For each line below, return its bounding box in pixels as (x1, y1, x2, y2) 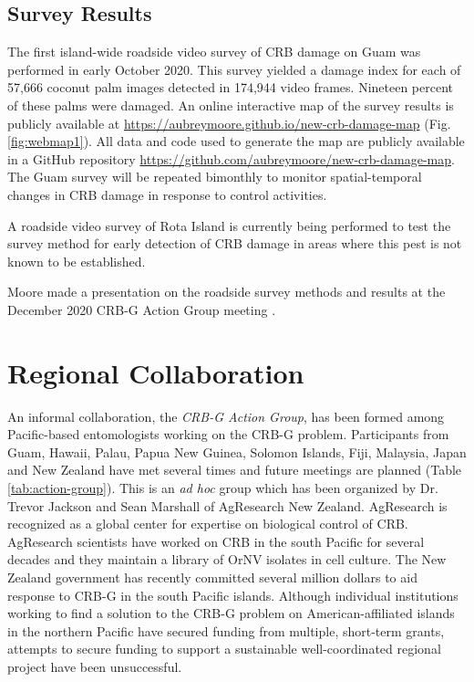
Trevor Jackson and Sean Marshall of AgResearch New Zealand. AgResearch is (7, 496, 448, 515)
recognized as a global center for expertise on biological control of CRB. (7, 514, 408, 533)
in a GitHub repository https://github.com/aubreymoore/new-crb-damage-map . (7, 149, 455, 168)
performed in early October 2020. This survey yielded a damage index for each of (7, 59, 461, 79)
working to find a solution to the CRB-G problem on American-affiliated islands (7, 603, 455, 623)
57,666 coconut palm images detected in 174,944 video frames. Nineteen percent (7, 78, 454, 97)
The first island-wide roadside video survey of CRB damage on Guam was (7, 42, 421, 61)
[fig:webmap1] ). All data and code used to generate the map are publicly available (7, 131, 465, 151)
